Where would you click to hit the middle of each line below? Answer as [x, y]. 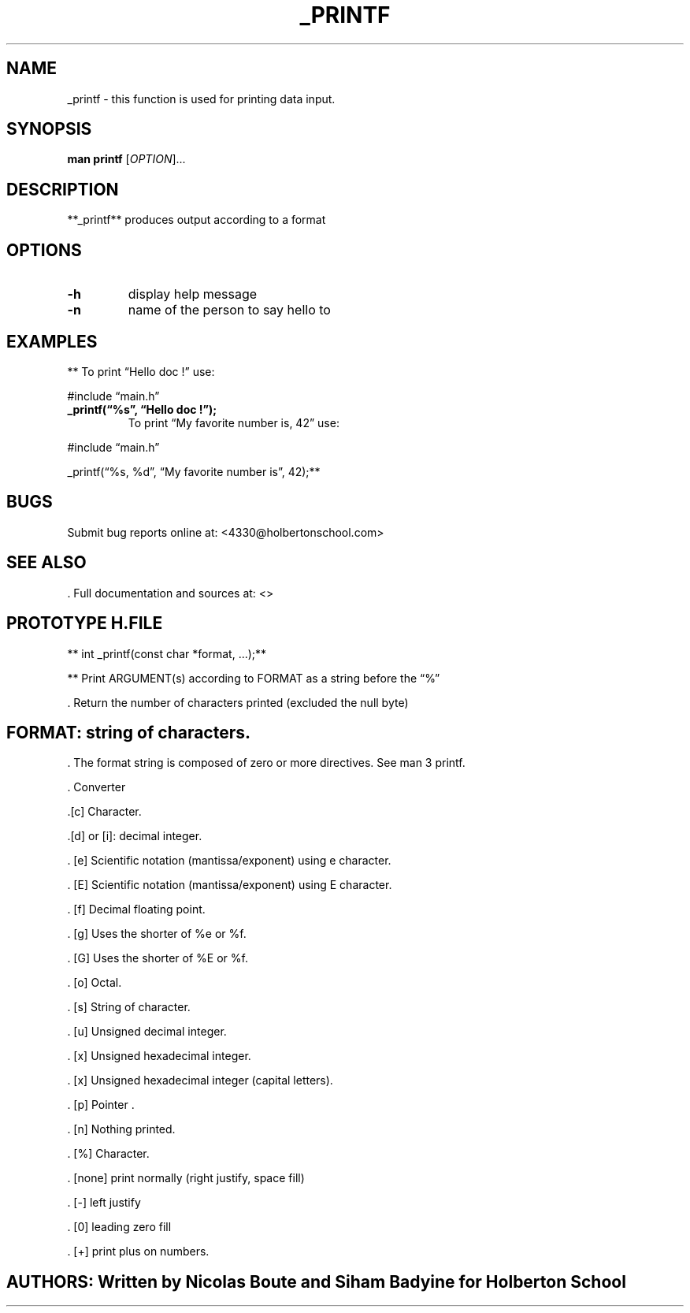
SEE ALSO [46, 563]
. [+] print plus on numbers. [138, 1252]
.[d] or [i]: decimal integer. [135, 836]
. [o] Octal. [95, 983]
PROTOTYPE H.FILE [85, 623]
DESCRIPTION [63, 189]
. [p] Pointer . [101, 1105]
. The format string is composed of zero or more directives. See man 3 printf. [266, 763]
